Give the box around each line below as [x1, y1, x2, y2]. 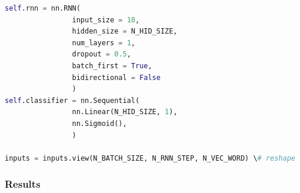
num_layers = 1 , [72, 38, 135, 47]
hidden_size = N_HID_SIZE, [72, 27, 178, 36]
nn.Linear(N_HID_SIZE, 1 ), [72, 108, 178, 117]
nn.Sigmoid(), [72, 119, 127, 128]
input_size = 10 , [72, 15, 140, 24]
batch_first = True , [72, 61, 152, 70]
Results [5, 177, 41, 191]
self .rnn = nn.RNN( [5, 4, 81, 12]
